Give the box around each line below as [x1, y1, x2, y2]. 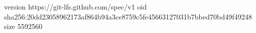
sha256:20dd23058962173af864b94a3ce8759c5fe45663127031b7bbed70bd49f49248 [4, 11, 252, 21]
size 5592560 [4, 21, 43, 31]
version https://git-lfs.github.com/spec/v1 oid [4, 1, 147, 11]
